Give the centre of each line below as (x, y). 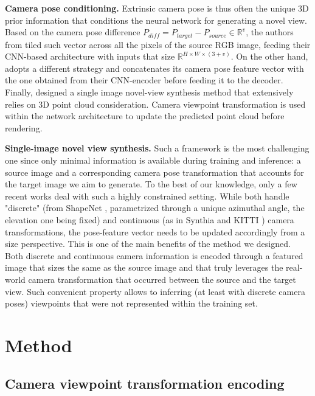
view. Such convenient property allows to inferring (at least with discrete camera (155, 291)
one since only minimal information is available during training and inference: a (153, 160)
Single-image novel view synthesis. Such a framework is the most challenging (157, 148)
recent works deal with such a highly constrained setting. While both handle (147, 196)
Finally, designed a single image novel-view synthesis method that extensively (149, 92)
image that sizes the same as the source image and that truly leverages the (144, 267)
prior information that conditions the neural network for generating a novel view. (156, 20)
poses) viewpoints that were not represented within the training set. (131, 303)
